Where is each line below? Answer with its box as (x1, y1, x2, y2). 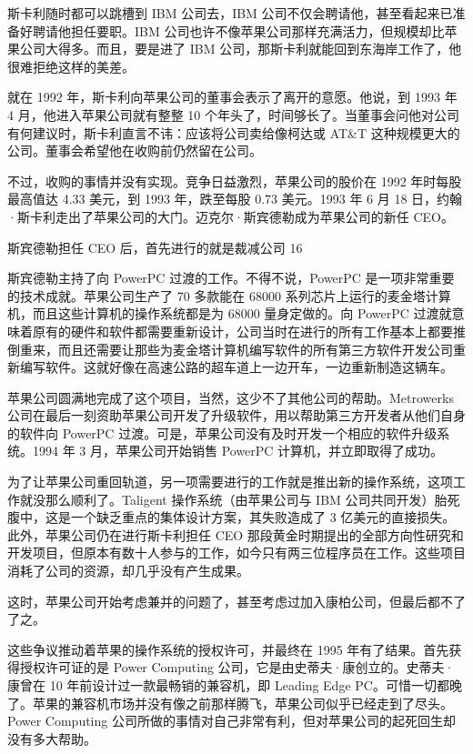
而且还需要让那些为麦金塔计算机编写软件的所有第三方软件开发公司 (57, 339, 453, 358)
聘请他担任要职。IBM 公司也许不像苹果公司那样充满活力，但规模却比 (32, 21, 445, 40)
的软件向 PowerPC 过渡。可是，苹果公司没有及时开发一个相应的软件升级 (7, 423, 438, 442)
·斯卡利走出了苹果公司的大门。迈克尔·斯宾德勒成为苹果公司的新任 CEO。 (7, 206, 454, 226)
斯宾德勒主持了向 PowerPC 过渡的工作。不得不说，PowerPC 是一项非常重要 (7, 268, 455, 287)
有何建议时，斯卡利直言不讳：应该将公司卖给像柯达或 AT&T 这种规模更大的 (7, 123, 460, 142)
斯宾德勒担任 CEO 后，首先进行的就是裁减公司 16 (7, 237, 303, 256)
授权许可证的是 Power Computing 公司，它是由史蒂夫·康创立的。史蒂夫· (19, 658, 455, 677)
